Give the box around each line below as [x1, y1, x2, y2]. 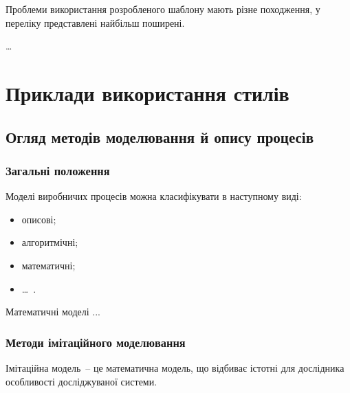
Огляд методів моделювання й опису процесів [6, 126, 314, 147]
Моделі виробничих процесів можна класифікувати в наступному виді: [6, 189, 302, 203]
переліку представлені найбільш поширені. [6, 15, 185, 30]
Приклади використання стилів [6, 78, 289, 106]
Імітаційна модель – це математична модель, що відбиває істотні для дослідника [6, 360, 344, 374]
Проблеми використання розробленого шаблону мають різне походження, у [6, 2, 320, 16]
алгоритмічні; [21, 235, 78, 249]
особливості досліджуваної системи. [6, 374, 157, 388]
